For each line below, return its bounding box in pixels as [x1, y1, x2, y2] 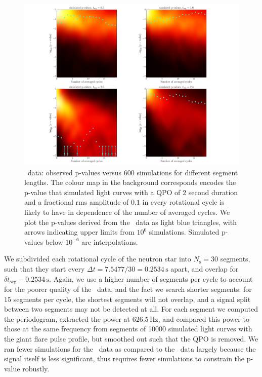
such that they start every [4, 263, 85, 274]
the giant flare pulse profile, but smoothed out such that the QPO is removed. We [4, 333, 258, 344]
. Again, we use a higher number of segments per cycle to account [49, 273, 253, 284]
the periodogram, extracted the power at [4, 313, 130, 324]
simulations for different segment [137, 167, 238, 177]
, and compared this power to [158, 313, 249, 324]
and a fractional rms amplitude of [24, 197, 129, 207]
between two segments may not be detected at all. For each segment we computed [4, 304, 258, 314]
